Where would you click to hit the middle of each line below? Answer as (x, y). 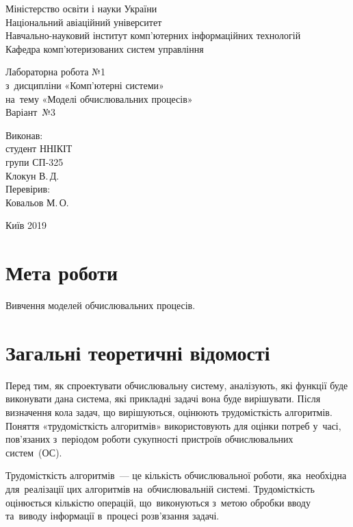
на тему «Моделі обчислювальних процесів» (99, 98)
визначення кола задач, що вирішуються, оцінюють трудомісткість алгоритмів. (169, 412)
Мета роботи (62, 272)
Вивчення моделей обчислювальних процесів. (101, 305)
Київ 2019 (26, 225)
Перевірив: (28, 189)
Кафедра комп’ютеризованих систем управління (105, 48)
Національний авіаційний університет (84, 22)
